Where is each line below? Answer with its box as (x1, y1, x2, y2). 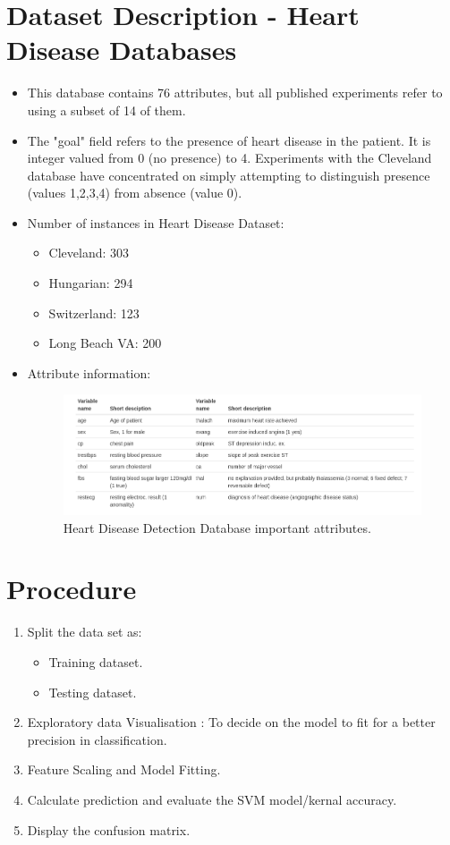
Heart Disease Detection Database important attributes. (63, 518, 371, 537)
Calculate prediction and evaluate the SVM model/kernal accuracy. (27, 790, 397, 808)
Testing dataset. (48, 682, 137, 701)
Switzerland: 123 (48, 303, 140, 322)
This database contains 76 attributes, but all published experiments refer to (27, 83, 443, 102)
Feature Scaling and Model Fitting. (27, 760, 221, 779)
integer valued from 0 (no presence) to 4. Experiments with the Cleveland (27, 148, 432, 167)
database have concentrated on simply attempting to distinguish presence (27, 165, 430, 184)
